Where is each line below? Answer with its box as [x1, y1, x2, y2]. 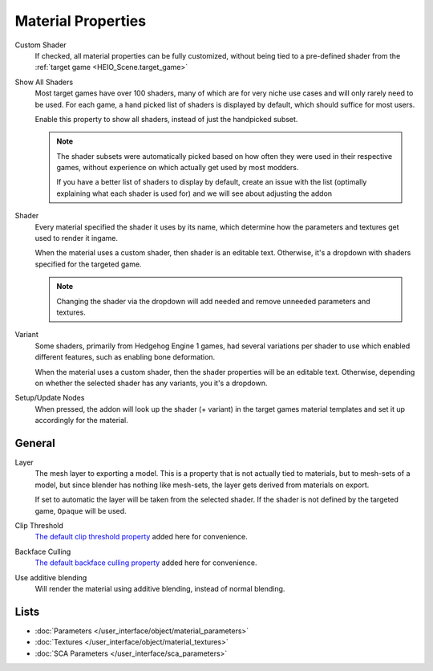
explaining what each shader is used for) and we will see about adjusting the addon [56, 189, 333, 198]
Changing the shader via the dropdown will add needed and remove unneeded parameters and [56, 296, 370, 306]
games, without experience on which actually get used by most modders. [56, 163, 299, 173]
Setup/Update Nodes [14, 393, 85, 403]
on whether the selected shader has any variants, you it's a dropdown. [34, 378, 268, 388]
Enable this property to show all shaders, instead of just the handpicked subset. [34, 114, 298, 124]
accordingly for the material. [34, 416, 128, 425]
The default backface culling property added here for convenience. [34, 558, 257, 567]
